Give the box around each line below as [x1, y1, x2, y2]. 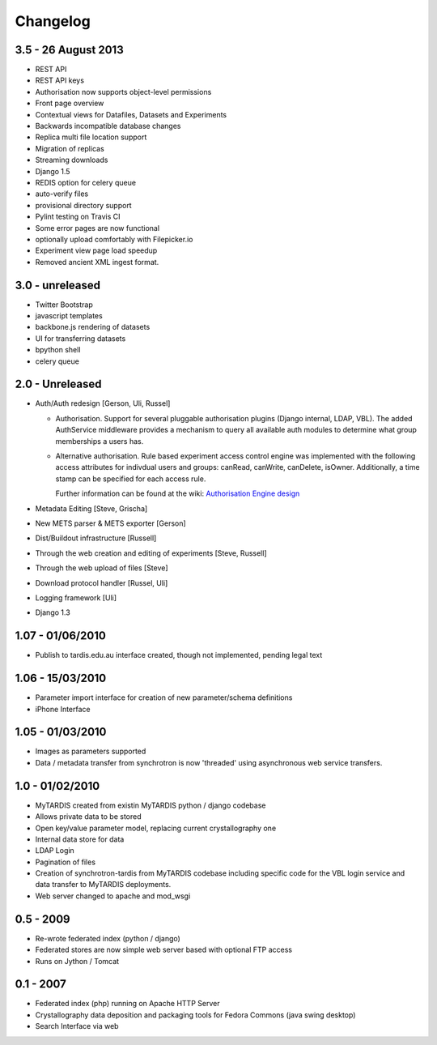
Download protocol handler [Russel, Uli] [35, 578, 168, 587]
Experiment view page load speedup [35, 245, 158, 255]
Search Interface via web [35, 1022, 119, 1031]
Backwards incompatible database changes [35, 122, 181, 131]
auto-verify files [35, 189, 89, 198]
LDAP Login [35, 846, 74, 855]
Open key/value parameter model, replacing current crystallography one [35, 823, 277, 833]
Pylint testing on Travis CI [35, 211, 121, 222]
